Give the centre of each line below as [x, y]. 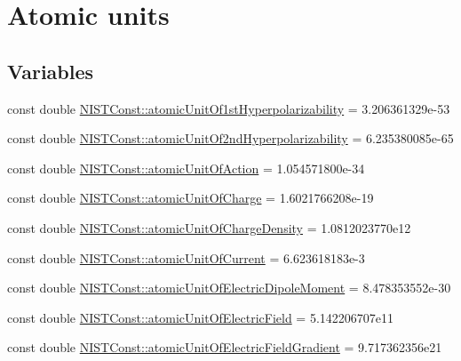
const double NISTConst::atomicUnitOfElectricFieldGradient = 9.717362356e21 [225, 347]
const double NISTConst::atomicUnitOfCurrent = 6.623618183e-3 [186, 257]
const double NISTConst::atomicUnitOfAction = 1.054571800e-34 [186, 168]
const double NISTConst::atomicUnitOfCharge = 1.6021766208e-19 [191, 198]
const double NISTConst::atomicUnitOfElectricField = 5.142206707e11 [201, 317]
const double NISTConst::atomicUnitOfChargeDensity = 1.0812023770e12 [209, 227]
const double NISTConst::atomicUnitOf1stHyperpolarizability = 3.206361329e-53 [229, 108]
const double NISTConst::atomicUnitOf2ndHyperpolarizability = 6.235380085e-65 [230, 138]
